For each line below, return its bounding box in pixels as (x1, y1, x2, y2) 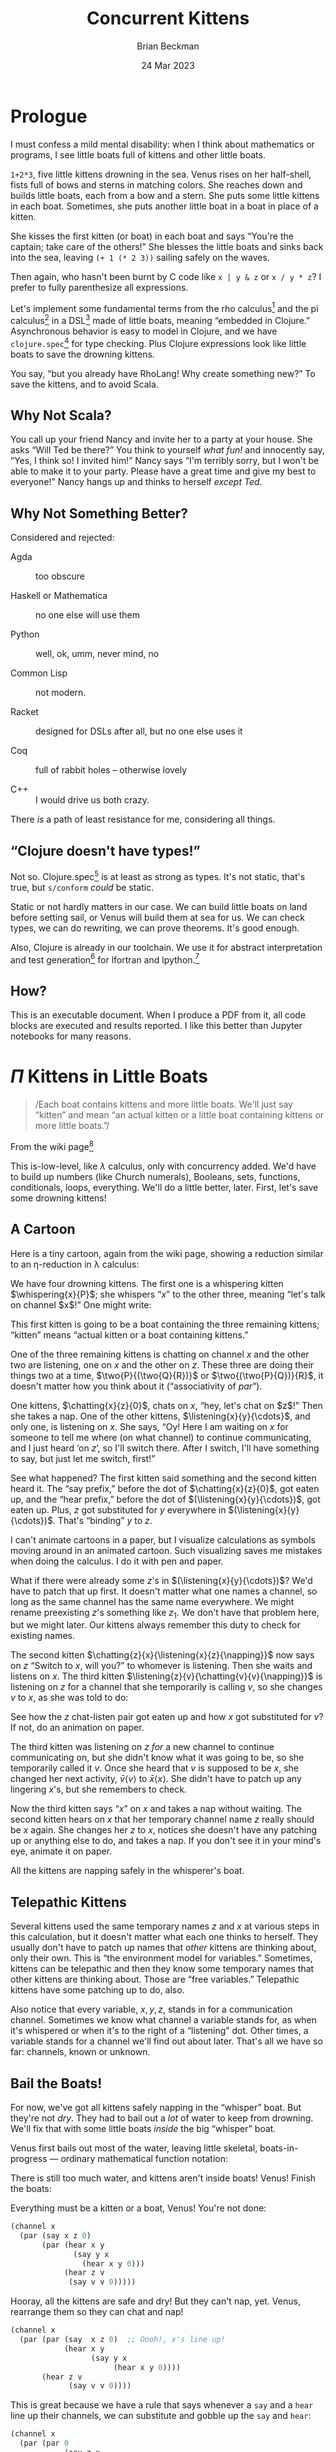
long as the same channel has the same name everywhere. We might (10, 1595, 295, 1607)
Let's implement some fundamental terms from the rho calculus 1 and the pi (10, 300, 319, 314)
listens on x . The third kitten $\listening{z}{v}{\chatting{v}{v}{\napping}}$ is (10, 1670, 323, 1682)
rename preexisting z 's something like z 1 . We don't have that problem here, (10, 1606, 320, 1621)
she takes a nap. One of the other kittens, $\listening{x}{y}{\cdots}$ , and (10, 1410, 311, 1422)
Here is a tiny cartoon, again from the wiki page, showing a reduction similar (10, 1247, 324, 1259)
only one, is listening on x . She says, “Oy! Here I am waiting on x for (10, 1420, 289, 1432)
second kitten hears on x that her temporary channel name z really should (10, 1813, 315, 1826)
